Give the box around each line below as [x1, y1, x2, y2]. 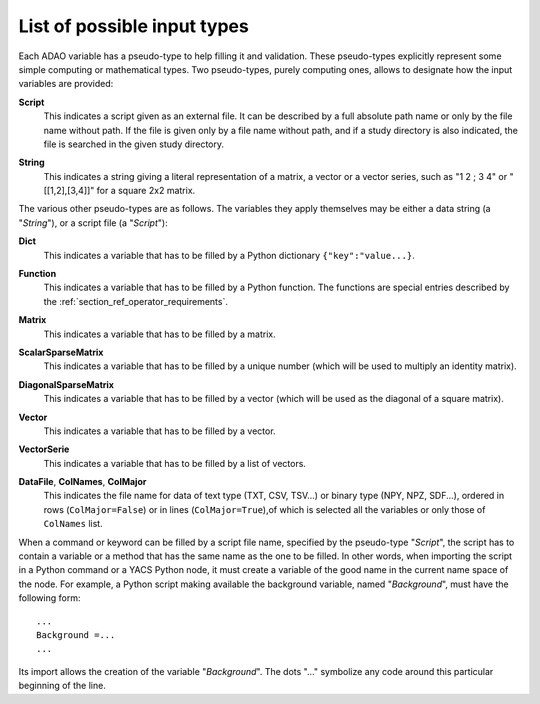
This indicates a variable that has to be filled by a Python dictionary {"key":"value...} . [43, 249, 415, 261]
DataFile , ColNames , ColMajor [18, 476, 147, 488]
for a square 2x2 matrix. [96, 185, 196, 197]
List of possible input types [18, 15, 249, 37]
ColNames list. [43, 518, 104, 530]
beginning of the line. [18, 680, 107, 692]
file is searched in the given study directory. [43, 138, 225, 150]
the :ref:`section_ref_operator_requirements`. [43, 295, 229, 307]
